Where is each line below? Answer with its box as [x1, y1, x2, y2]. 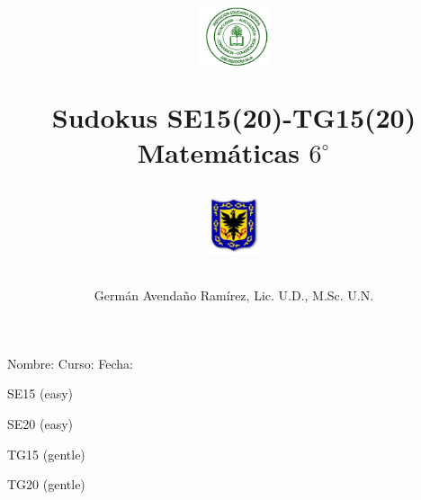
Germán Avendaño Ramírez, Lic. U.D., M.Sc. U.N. [94, 286, 374, 305]
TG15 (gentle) [7, 444, 85, 463]
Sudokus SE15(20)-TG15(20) [51, 98, 417, 135]
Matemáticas [137, 133, 300, 170]
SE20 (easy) [7, 415, 73, 433]
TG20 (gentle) [7, 475, 85, 494]
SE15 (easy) [7, 384, 73, 403]
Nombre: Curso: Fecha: [7, 353, 133, 372]
